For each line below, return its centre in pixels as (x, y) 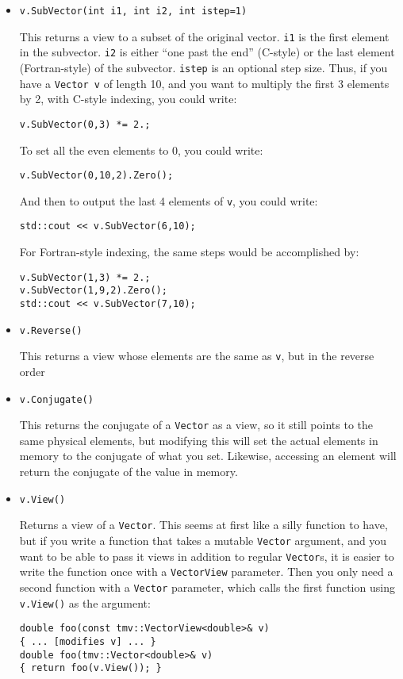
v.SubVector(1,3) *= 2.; (85, 277)
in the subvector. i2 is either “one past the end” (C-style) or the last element (207, 52)
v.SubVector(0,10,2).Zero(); (96, 176)
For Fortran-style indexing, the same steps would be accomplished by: (189, 252)
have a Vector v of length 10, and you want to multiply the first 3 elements (204, 83)
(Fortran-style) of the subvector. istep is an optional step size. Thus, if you (203, 67)
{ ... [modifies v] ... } (88, 641)
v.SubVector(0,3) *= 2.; (85, 124)
